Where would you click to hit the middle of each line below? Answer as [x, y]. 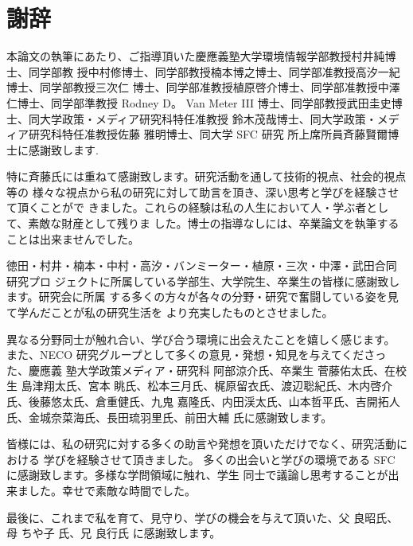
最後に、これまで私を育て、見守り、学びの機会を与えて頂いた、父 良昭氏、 [203, 517]
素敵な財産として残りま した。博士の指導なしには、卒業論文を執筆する [214, 223]
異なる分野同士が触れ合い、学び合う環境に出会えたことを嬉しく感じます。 [201, 339]
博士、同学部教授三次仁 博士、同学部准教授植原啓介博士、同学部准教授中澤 [203, 87]
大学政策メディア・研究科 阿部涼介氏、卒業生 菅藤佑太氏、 [231, 370]
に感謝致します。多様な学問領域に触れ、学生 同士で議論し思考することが [197, 475]
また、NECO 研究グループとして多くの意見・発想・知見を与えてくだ [185, 355]
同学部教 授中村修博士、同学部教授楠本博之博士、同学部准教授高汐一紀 [214, 71]
